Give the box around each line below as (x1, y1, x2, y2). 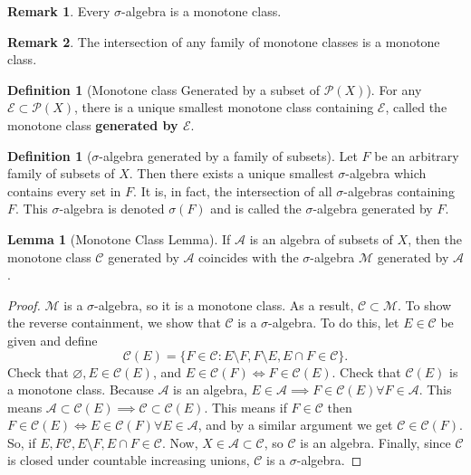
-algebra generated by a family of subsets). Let (99, 146, 358, 165)
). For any (366, 80, 422, 99)
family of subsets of (7, 164, 115, 183)
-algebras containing (343, 181, 455, 200)
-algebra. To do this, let (268, 313, 399, 332)
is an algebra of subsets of (249, 229, 393, 248)
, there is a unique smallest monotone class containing (74, 98, 374, 117)
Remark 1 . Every (7, 2, 111, 20)
